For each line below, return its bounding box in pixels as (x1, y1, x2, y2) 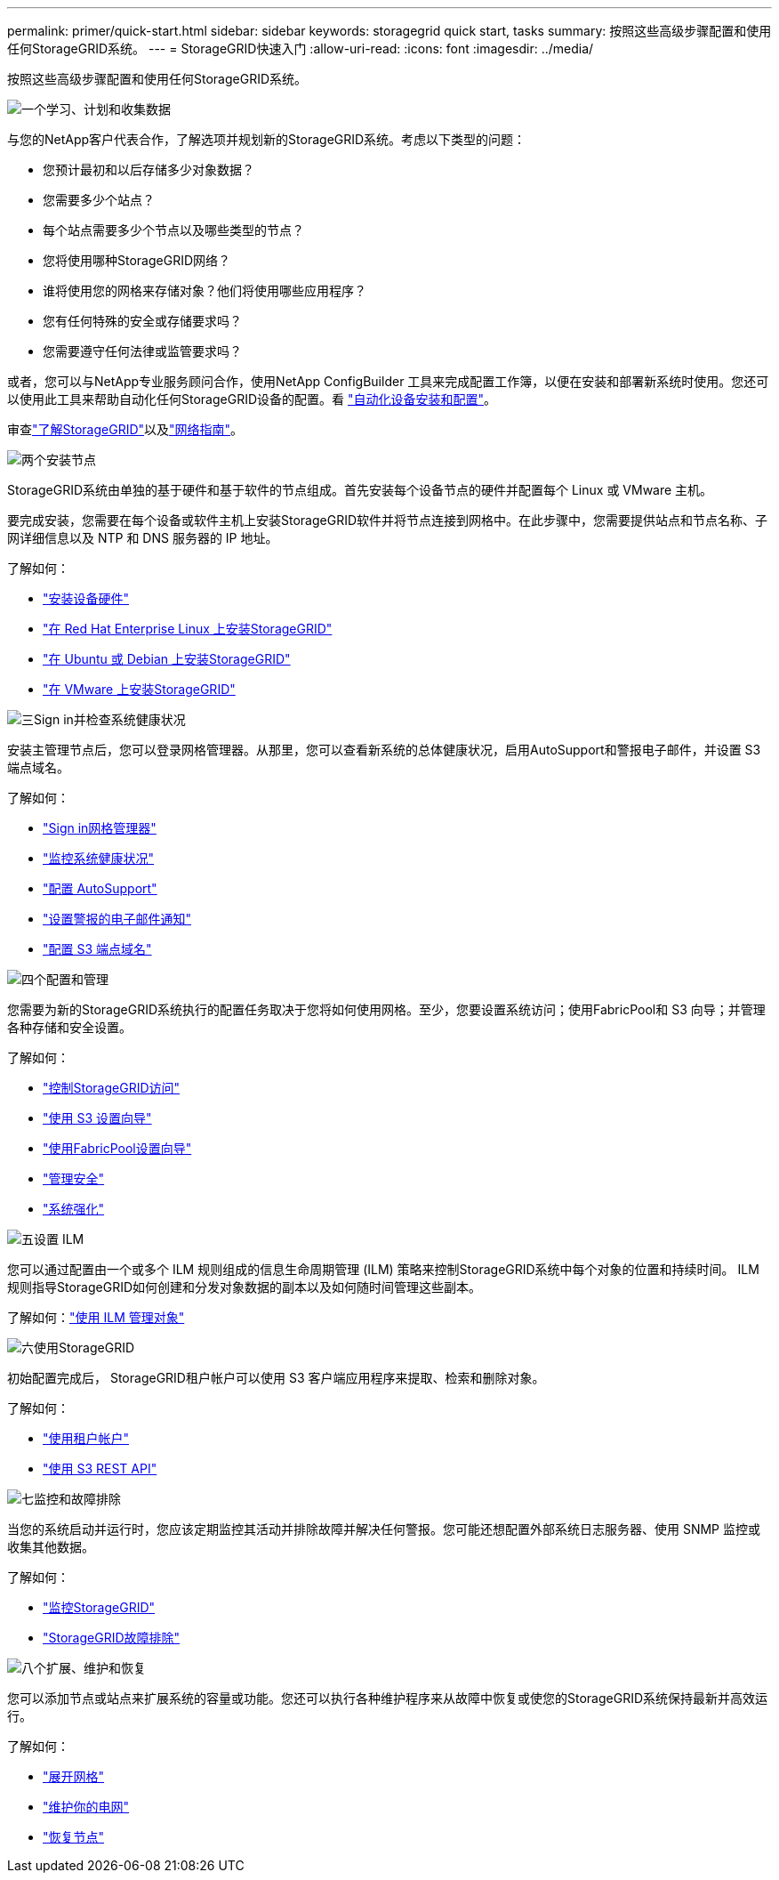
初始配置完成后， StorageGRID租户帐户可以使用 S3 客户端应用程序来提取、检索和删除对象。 (7, 1370, 545, 1385)
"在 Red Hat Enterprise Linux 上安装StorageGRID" (43, 621, 333, 636)
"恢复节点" (43, 1829, 105, 1844)
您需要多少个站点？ (43, 192, 155, 207)
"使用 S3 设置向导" (43, 1110, 152, 1126)
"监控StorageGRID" (43, 1600, 156, 1615)
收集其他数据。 (7, 1539, 94, 1554)
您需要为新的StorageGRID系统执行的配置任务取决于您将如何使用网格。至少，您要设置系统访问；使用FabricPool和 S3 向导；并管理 (7, 1002, 766, 1017)
